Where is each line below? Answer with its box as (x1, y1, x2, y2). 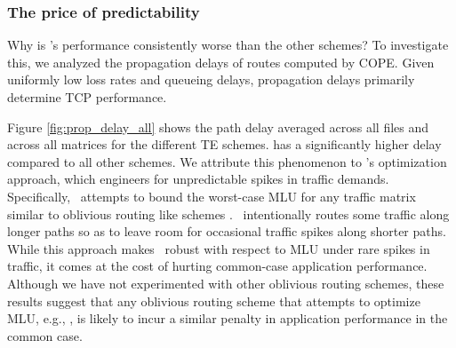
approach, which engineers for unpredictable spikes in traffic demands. (7, 170, 389, 188)
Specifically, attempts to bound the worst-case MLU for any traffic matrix (7, 186, 416, 205)
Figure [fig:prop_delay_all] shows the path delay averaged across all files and (7, 117, 429, 136)
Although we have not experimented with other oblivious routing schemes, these (7, 273, 444, 292)
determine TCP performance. (7, 88, 167, 106)
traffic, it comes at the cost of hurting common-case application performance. (7, 257, 428, 275)
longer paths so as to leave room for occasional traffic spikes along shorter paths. (7, 222, 446, 241)
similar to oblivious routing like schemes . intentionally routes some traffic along (7, 204, 450, 223)
